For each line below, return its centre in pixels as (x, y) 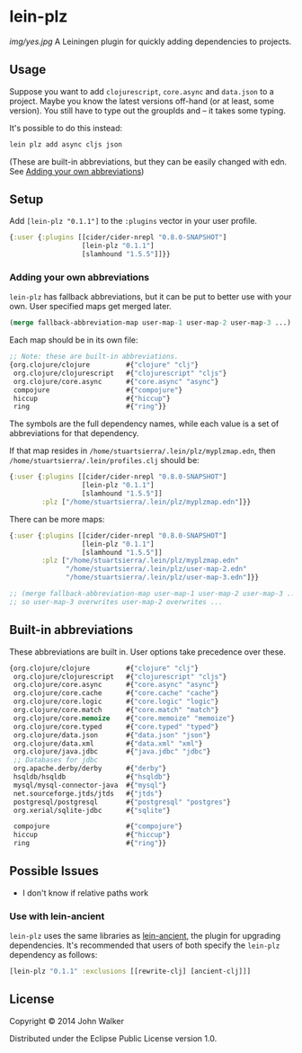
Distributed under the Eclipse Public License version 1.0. (113, 1038)
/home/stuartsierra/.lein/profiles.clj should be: (104, 460)
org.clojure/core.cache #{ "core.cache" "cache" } (116, 693)
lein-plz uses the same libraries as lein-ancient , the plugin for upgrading (145, 936)
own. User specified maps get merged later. (91, 307)
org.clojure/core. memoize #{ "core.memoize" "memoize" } (124, 718)
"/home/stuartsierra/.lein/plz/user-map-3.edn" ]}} (162, 577)
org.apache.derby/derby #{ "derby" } (90, 769)
